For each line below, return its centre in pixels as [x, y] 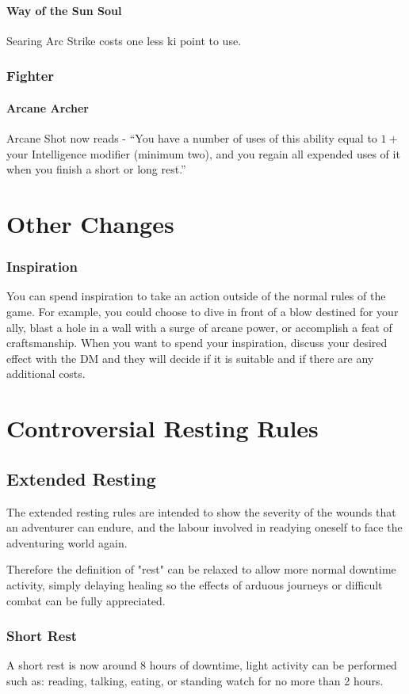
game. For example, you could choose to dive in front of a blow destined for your [203, 311]
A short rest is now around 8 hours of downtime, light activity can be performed [202, 665]
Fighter [31, 76]
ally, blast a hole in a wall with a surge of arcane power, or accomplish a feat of [199, 327]
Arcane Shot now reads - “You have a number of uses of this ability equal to [192, 138]
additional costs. [46, 374]
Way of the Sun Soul [64, 10]
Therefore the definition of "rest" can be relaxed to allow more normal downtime [201, 569]
